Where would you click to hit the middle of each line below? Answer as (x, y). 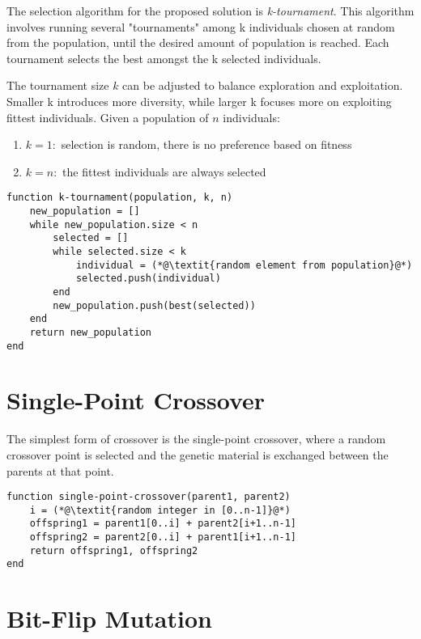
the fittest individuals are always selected (164, 171)
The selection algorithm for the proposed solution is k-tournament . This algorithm (210, 11)
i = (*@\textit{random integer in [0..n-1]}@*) (160, 510)
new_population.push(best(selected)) (154, 305)
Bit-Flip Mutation (109, 618)
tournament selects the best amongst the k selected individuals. (164, 58)
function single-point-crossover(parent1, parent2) (149, 497)
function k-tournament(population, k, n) (120, 198)
